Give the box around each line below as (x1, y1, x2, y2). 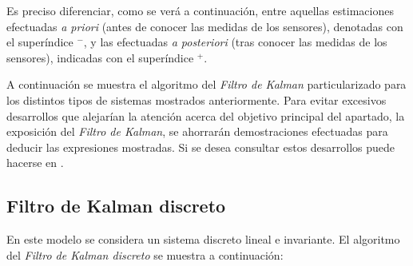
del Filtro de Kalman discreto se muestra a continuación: (6, 246, 284, 263)
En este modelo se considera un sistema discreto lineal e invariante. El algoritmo (6, 231, 400, 248)
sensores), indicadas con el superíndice (6, 49, 194, 66)
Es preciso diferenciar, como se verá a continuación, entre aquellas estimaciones (6, 2, 394, 18)
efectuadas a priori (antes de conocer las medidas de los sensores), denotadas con (6, 18, 403, 34)
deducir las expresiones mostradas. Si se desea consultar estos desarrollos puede (6, 138, 395, 155)
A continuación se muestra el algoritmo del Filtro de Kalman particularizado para (6, 76, 407, 93)
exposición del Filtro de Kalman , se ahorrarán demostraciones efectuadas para (6, 123, 388, 140)
